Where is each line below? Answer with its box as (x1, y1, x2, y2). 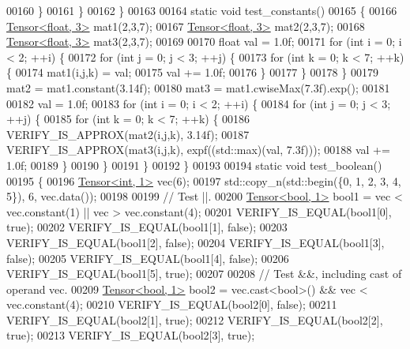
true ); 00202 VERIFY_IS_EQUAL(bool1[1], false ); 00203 (6, 219, 288, 235)
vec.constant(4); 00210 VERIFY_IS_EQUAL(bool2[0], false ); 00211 (6, 296, 337, 313)
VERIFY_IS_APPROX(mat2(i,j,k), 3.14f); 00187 (6, 126, 250, 142)
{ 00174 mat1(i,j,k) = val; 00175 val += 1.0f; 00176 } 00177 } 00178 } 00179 (6, 64, 378, 81)
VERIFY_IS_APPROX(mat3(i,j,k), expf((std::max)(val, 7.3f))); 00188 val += (6, 141, 390, 158)
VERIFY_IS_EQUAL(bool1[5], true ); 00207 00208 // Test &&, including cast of (6, 265, 402, 282)
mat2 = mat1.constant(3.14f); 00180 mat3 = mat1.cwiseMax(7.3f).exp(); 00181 (6, 79, 390, 96)
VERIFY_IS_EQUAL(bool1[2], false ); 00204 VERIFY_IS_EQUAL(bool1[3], (6, 234, 385, 250)
